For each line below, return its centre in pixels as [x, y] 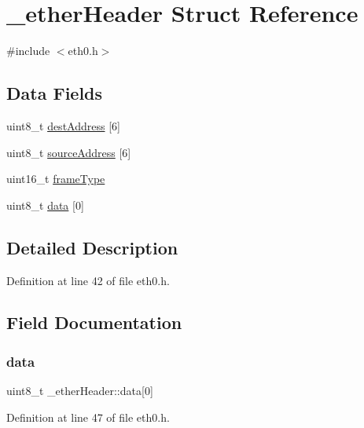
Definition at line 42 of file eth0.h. [88, 280]
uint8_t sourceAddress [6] [69, 152]
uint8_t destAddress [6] [63, 125]
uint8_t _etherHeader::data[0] [80, 391]
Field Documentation [94, 322]
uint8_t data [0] [45, 205]
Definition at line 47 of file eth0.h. [88, 417]
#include [28, 51]
